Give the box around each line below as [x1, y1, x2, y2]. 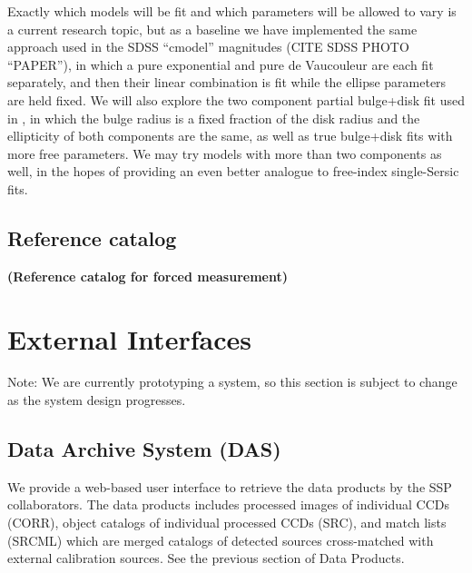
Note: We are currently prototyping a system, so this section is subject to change [7, 372, 457, 391]
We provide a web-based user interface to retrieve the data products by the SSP [7, 477, 452, 496]
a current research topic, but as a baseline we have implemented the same [7, 19, 418, 38]
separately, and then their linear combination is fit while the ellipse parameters [7, 73, 447, 92]
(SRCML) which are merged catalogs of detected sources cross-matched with [7, 530, 434, 549]
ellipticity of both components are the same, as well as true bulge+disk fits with [7, 126, 453, 145]
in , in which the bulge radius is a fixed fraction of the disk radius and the [7, 108, 420, 127]
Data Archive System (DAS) [7, 435, 281, 463]
